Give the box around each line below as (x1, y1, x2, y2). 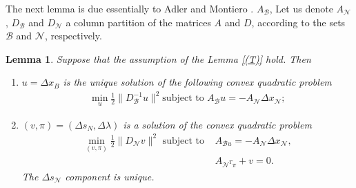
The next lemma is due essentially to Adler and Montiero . (6, 1, 254, 15)
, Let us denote (269, 1, 333, 15)
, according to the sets (251, 15, 346, 29)
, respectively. (44, 28, 102, 43)
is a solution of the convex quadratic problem (123, 117, 312, 131)
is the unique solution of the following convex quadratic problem (63, 75, 332, 89)
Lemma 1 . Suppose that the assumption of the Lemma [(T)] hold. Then (6, 51, 311, 66)
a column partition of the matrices (66, 15, 211, 29)
